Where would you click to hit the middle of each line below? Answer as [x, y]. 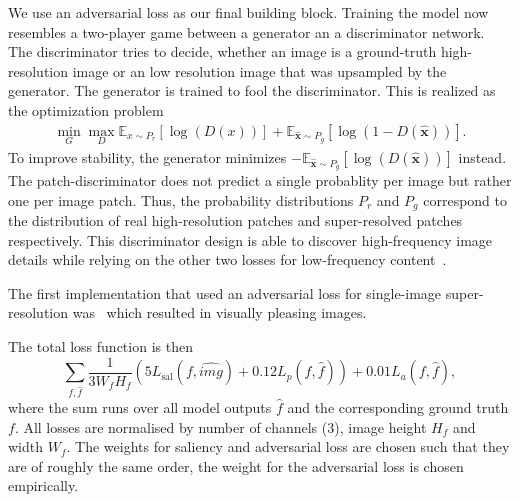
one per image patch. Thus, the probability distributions [181, 199]
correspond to [465, 199]
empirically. [43, 485]
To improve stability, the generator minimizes [147, 156]
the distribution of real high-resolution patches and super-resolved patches [235, 220]
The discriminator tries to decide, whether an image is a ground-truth [222, 51]
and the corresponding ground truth [398, 406]
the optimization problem [86, 109]
